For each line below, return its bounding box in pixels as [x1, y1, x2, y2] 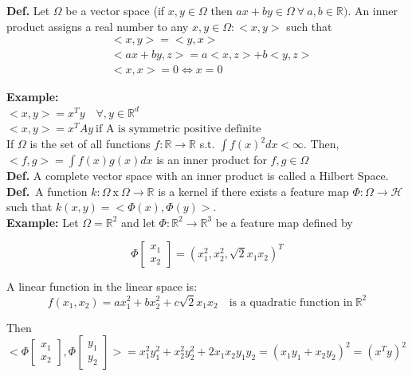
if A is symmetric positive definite [96, 123, 261, 135]
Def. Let [6, 2, 50, 18]
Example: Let [6, 213, 79, 230]
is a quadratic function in [229, 296, 353, 308]
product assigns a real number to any [6, 18, 189, 34]
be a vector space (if [65, 2, 165, 18]
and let [121, 213, 155, 230]
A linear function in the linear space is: [6, 278, 198, 295]
